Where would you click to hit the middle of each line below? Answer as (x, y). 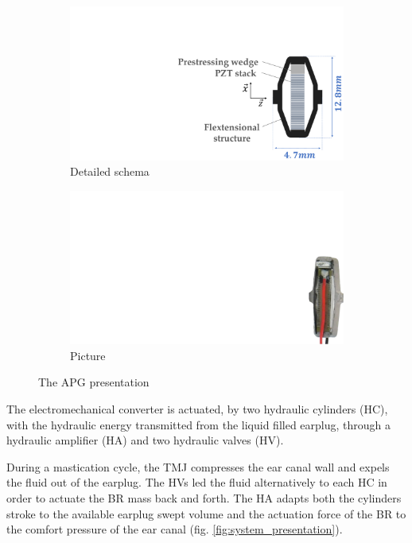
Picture (88, 355)
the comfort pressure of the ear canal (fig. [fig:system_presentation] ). (175, 529)
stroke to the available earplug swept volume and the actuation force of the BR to (206, 513)
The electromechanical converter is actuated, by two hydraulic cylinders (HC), (197, 408)
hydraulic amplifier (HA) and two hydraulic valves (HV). (145, 440)
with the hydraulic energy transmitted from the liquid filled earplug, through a (198, 424)
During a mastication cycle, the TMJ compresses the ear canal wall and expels (198, 466)
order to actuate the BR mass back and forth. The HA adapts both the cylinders (204, 497)
